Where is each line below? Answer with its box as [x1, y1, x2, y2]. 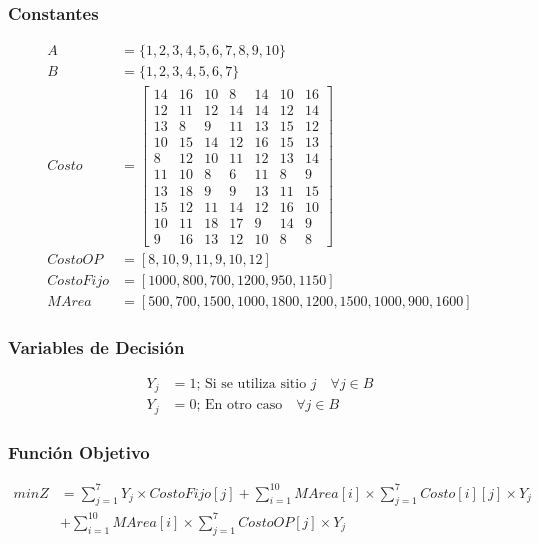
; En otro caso [196, 398, 283, 413]
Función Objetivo [8, 439, 150, 464]
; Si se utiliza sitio [196, 376, 307, 391]
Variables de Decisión [8, 334, 185, 359]
